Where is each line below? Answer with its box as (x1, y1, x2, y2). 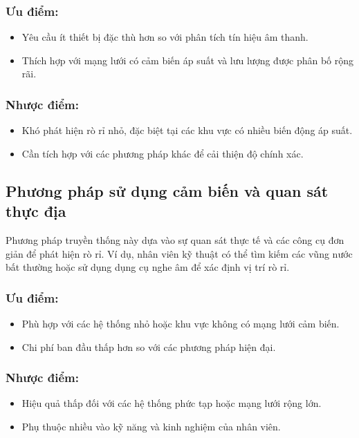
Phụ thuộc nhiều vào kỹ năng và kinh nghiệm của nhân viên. (21, 419, 281, 433)
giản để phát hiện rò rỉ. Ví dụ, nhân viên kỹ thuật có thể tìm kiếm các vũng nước (6, 246, 353, 260)
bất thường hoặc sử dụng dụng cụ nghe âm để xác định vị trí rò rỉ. (6, 260, 290, 274)
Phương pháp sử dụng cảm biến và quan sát (6, 180, 329, 201)
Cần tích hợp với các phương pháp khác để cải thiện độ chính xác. (21, 146, 304, 160)
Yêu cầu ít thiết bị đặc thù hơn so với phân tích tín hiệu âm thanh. (21, 30, 309, 44)
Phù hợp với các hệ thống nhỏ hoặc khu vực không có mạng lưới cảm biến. (21, 316, 340, 330)
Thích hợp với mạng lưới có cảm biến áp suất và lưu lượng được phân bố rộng (21, 53, 354, 67)
